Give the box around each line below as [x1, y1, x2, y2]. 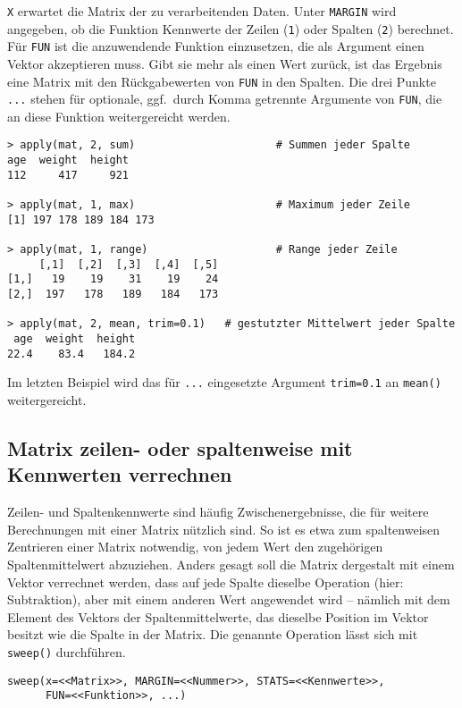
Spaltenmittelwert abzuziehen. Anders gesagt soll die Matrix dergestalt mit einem [7, 554, 455, 573]
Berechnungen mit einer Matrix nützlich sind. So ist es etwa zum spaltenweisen [7, 519, 441, 538]
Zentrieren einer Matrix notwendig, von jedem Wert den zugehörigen [7, 537, 383, 556]
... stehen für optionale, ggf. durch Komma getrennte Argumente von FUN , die [7, 89, 442, 108]
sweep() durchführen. [7, 642, 126, 661]
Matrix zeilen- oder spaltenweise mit [7, 434, 353, 461]
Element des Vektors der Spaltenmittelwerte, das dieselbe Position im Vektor [7, 607, 429, 626]
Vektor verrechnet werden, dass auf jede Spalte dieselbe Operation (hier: [7, 572, 404, 591]
